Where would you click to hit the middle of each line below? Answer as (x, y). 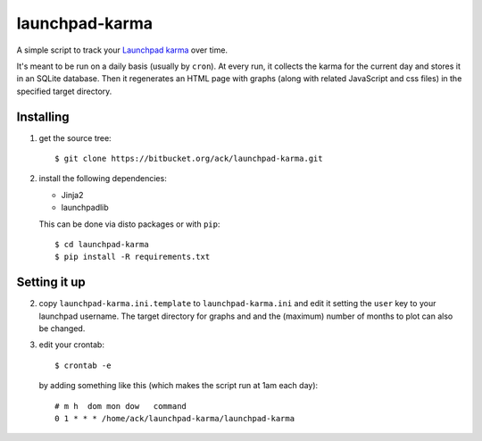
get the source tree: (75, 137)
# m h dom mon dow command (121, 406)
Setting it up (51, 283)
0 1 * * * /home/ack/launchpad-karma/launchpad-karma (175, 418)
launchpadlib (85, 208)
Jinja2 (72, 195)
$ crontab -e (83, 365)
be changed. (62, 329)
